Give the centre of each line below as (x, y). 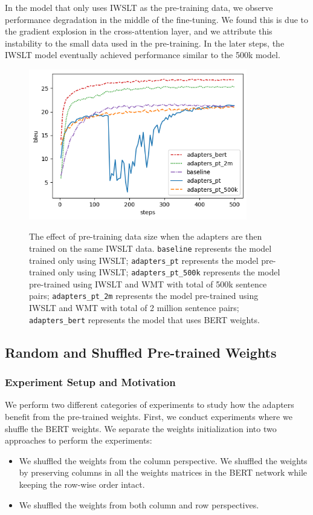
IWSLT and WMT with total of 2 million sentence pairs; (134, 308)
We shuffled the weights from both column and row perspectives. (139, 504)
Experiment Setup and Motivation (90, 382)
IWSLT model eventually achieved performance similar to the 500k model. (143, 55)
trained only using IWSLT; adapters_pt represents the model (144, 260)
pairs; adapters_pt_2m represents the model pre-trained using (144, 296)
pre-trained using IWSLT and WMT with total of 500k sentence (148, 284)
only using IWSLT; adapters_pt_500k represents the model (169, 272)
